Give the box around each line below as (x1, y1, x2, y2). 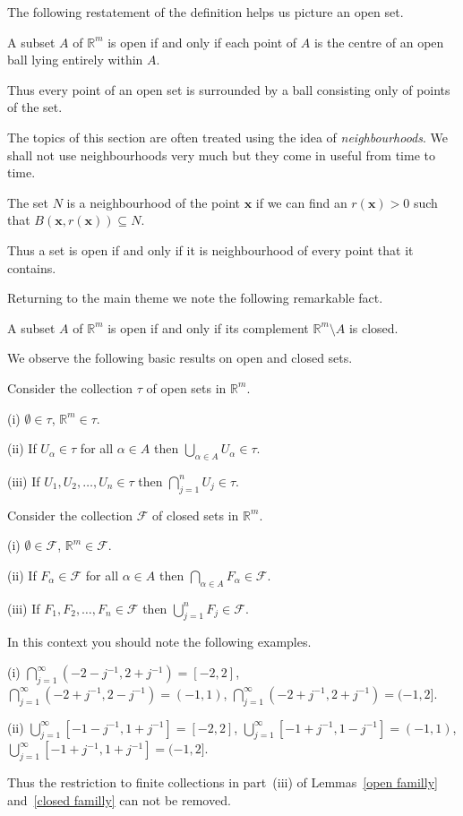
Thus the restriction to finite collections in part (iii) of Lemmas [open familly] (7, 773, 438, 792)
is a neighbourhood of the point (66, 193, 240, 211)
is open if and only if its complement (107, 318, 309, 337)
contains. (7, 258, 56, 277)
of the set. (7, 98, 63, 116)
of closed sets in (152, 505, 239, 524)
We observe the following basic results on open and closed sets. (7, 348, 353, 367)
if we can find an (255, 193, 347, 211)
